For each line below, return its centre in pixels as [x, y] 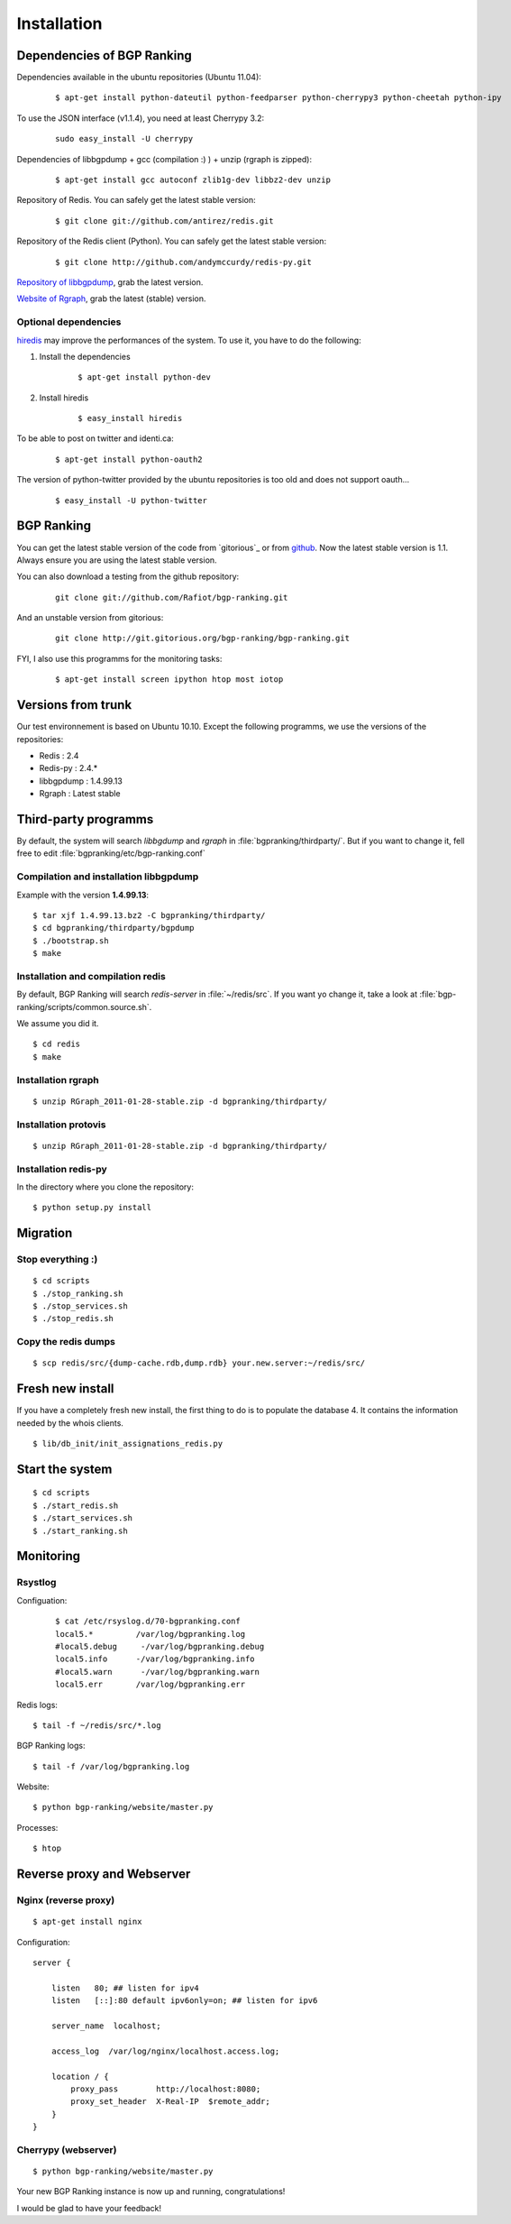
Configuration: [44, 1942]
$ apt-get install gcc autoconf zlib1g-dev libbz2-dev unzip [193, 180]
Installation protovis [61, 1125]
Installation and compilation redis [91, 976]
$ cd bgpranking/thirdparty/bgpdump [114, 928]
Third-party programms [85, 819]
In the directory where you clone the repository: [105, 1187]
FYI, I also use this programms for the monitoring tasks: [119, 658]
